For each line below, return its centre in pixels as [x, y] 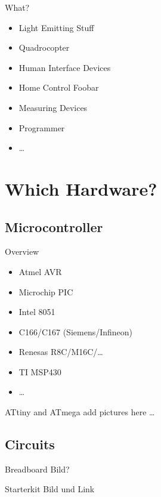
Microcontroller [54, 226]
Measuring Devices [53, 107]
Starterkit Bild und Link [50, 489]
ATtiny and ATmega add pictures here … [80, 412]
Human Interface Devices [65, 67]
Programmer [42, 127]
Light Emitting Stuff [56, 27]
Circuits [30, 444]
